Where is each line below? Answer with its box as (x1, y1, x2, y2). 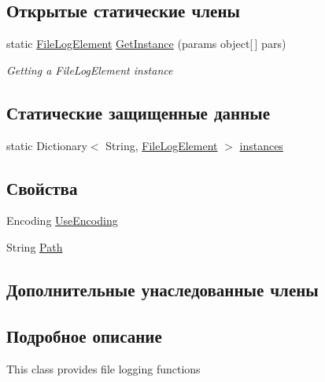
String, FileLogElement (105, 137, 218, 153)
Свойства (6, 175, 78, 200)
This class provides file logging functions (6, 360, 201, 376)
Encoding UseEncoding (6, 212, 118, 229)
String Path (6, 238, 63, 255)
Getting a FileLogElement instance (6, 61, 173, 78)
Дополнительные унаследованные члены (6, 277, 319, 301)
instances (239, 137, 283, 153)
